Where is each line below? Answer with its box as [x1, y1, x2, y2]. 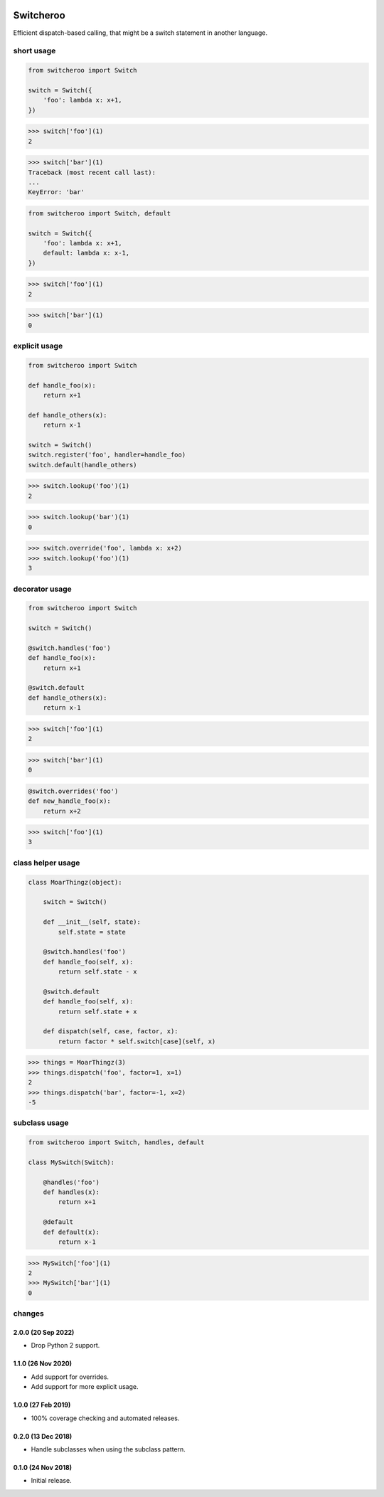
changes [13, 1309, 44, 1318]
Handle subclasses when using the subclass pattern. [31, 1444, 186, 1454]
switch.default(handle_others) [28, 461, 138, 469]
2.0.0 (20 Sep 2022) [13, 1328, 75, 1336]
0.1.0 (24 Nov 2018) [13, 1463, 73, 1471]
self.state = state [58, 928, 126, 936]
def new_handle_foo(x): [28, 797, 112, 805]
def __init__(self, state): [43, 918, 142, 926]
